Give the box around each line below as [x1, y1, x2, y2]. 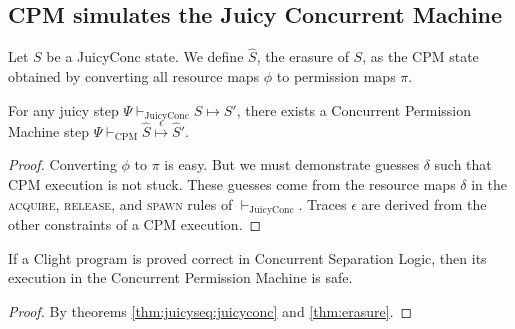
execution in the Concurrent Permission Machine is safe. [8, 267, 353, 288]
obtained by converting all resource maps [8, 66, 260, 87]
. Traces [298, 193, 347, 214]
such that [434, 154, 492, 175]
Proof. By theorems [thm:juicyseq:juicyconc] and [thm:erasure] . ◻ [8, 300, 413, 321]
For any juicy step [8, 99, 119, 120]
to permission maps [276, 66, 396, 87]
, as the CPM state [362, 46, 479, 67]
